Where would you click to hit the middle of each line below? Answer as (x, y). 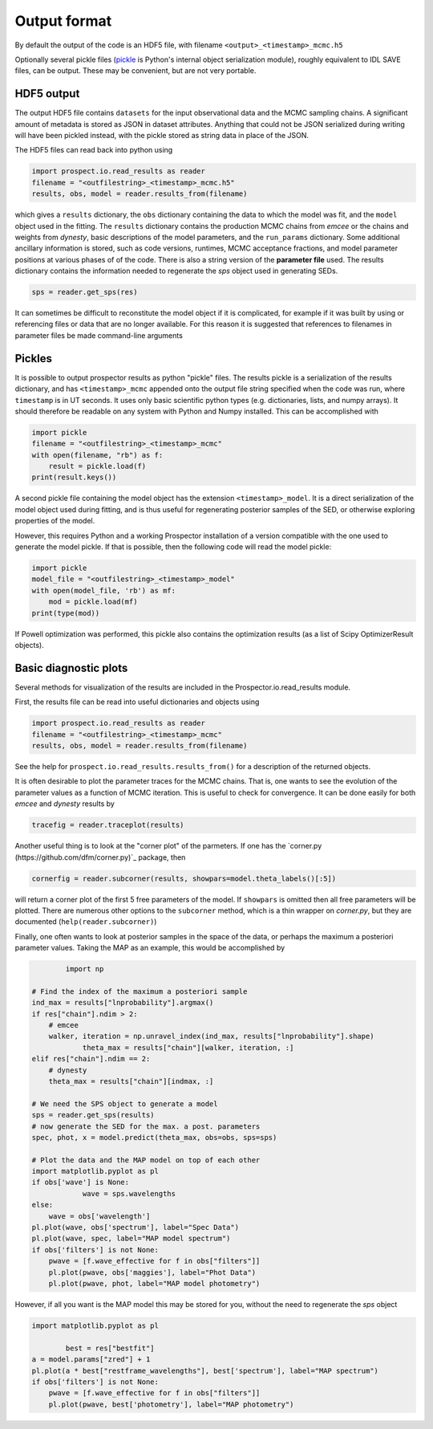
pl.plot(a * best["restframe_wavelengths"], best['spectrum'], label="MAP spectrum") (205, 1370)
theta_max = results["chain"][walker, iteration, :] (188, 1047)
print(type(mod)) (66, 613)
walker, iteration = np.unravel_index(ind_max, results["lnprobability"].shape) (211, 1036)
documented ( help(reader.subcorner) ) (86, 922)
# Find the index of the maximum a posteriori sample (140, 991)
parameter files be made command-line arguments (99, 335)
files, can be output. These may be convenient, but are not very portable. (136, 71)
